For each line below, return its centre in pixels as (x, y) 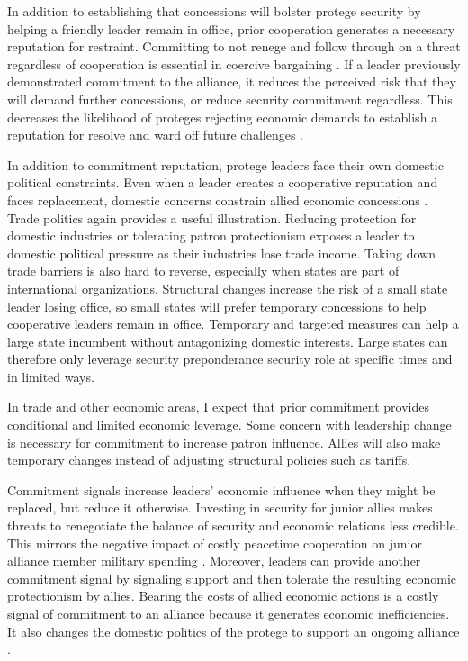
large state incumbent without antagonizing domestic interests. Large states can (228, 341)
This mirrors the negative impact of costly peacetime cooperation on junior (215, 543)
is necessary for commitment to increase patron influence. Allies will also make (224, 442)
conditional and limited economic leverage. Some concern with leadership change (229, 425)
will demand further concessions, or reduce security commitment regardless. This (230, 99)
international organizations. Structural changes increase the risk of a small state (228, 288)
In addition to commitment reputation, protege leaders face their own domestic (225, 164)
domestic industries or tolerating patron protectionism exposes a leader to (211, 235)
